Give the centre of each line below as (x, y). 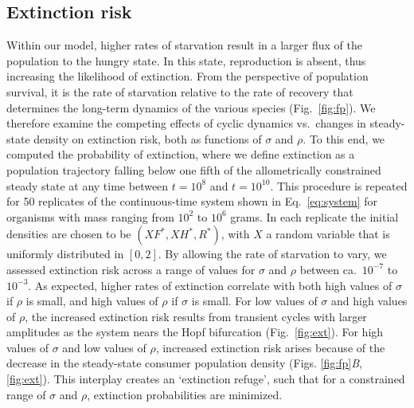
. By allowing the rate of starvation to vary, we (272, 254)
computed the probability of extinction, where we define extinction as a (181, 154)
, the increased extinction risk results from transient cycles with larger (196, 316)
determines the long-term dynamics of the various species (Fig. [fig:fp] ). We (191, 107)
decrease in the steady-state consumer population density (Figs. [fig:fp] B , (184, 363)
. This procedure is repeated (339, 185)
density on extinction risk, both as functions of (148, 138)
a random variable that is (328, 234)
